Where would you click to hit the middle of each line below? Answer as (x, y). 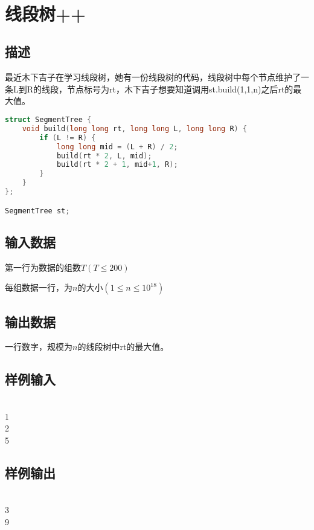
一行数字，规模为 (39, 347)
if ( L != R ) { (68, 137)
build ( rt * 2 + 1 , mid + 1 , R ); (117, 165)
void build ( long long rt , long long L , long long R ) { (135, 128)
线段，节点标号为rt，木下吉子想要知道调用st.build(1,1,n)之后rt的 (168, 89)
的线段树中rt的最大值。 (123, 347)
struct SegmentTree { (48, 120)
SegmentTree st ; (37, 211)
